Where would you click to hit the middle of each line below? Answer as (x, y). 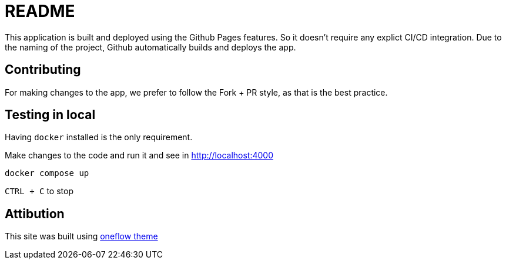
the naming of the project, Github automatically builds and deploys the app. (150, 47)
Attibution (35, 214)
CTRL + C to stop (39, 191)
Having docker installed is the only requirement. (99, 137)
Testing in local (50, 115)
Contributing (43, 70)
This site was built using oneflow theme (81, 236)
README (40, 11)
